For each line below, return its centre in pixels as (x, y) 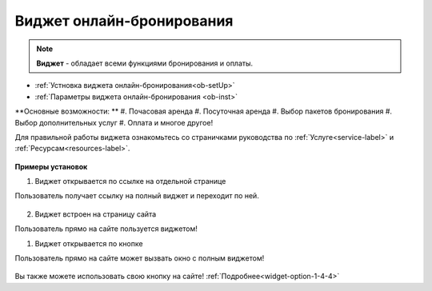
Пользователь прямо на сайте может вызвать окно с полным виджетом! (140, 258)
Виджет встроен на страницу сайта (96, 214)
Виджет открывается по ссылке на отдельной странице (130, 181)
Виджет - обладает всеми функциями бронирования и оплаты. (145, 63)
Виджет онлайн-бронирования (124, 21)
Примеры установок (51, 166)
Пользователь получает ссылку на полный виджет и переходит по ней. (137, 196)
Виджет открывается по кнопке (89, 243)
